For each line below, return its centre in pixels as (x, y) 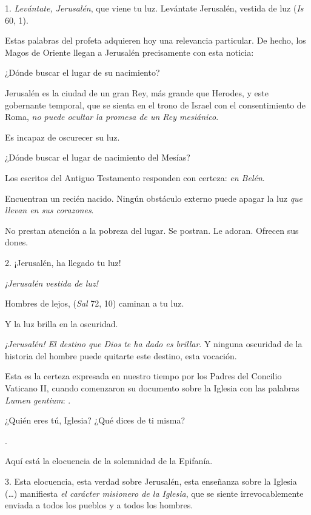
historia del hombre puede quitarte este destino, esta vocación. (121, 355)
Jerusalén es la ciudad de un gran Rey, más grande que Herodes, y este (137, 92)
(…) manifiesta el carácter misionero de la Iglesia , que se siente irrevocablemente (154, 493)
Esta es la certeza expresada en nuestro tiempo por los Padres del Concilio (143, 376)
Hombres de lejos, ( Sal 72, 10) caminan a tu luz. (95, 303)
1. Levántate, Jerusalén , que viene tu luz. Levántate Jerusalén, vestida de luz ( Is (154, 8)
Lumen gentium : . (38, 400)
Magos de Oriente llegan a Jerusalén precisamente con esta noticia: (129, 52)
